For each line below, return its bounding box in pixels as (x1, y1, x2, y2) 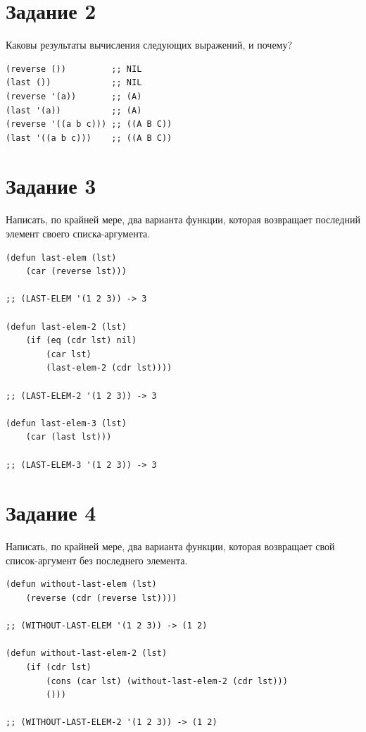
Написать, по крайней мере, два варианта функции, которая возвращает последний (6, 212, 360, 227)
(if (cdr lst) (25, 662, 91, 672)
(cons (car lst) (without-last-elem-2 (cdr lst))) (46, 676, 288, 686)
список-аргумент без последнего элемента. (6, 552, 188, 567)
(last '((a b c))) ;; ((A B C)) (6, 132, 172, 143)
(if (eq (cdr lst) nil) (25, 335, 137, 346)
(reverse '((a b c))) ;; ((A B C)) (6, 119, 172, 130)
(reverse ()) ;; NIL (6, 63, 142, 74)
